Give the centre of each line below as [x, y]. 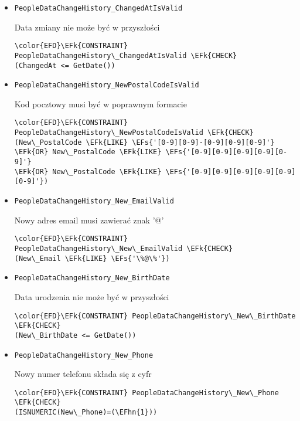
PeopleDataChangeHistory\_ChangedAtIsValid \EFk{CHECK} [126, 55]
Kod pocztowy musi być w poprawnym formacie [100, 103]
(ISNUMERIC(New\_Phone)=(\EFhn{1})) [86, 412]
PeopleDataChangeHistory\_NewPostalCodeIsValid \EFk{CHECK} [134, 133]
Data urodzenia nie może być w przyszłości [92, 296]
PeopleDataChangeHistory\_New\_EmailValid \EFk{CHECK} [124, 248]
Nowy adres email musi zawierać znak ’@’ [89, 220]
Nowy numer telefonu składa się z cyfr [83, 374]
